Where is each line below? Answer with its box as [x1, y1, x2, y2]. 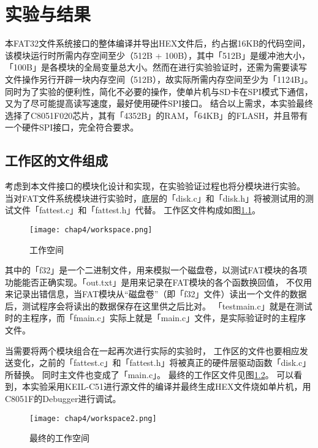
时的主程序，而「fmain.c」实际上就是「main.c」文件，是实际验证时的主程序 [5, 311, 306, 324]
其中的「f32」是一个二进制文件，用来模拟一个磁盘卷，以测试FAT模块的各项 [5, 264, 308, 276]
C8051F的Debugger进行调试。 [5, 392, 121, 405]
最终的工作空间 [29, 431, 89, 444]
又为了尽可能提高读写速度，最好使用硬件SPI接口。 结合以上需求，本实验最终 [5, 97, 314, 110]
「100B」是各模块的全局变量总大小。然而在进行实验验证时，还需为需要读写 [5, 61, 307, 74]
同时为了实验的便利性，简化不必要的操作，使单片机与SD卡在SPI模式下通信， [5, 85, 313, 97]
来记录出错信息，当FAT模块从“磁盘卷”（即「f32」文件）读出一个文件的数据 [5, 287, 307, 300]
